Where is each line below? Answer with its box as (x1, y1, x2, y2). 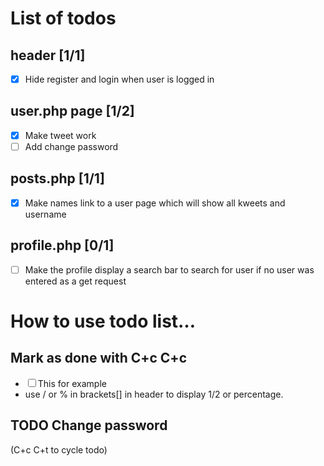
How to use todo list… (10, 310, 197, 332)
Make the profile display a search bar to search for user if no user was (24, 263, 315, 276)
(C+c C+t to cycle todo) (10, 443, 108, 456)
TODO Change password (10, 417, 168, 434)
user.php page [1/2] (10, 103, 135, 120)
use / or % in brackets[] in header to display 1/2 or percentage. (24, 388, 284, 400)
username (24, 208, 67, 220)
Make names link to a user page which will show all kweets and (24, 197, 286, 209)
